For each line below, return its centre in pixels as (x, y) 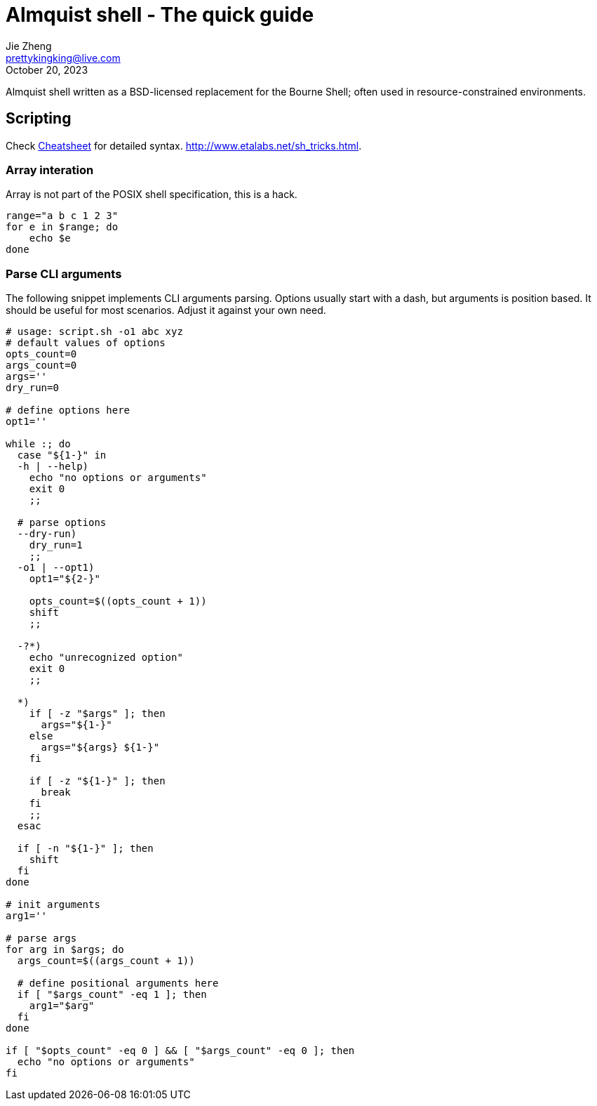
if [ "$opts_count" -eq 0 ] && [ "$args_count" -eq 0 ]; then (180, 1051)
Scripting (39, 119)
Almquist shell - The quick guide (160, 15)
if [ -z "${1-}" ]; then (97, 781)
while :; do (38, 444)
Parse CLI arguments (64, 274)
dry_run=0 (32, 388)
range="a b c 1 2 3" (62, 216)
